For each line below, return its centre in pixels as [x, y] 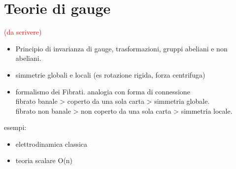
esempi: [15, 127]
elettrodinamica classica [51, 144]
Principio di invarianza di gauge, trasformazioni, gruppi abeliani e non [121, 48]
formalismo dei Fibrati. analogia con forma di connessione [103, 91]
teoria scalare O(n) [44, 160]
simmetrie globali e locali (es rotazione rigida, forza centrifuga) [110, 74]
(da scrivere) [23, 32]
